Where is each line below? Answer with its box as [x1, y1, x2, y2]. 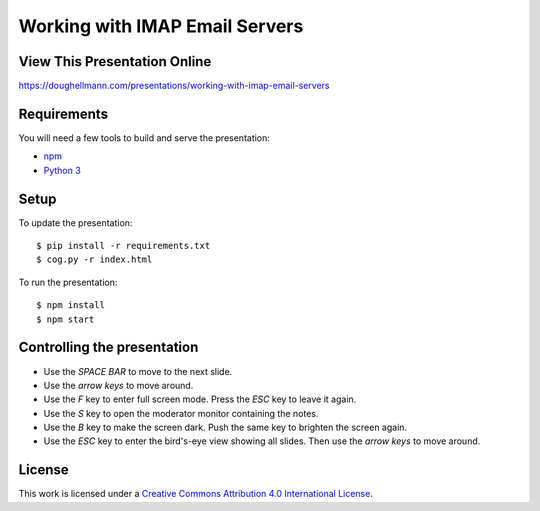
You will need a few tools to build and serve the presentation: [18, 131, 270, 144]
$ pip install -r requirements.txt [36, 240, 211, 252]
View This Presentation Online [18, 53, 212, 70]
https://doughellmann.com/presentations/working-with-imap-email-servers [18, 80, 330, 92]
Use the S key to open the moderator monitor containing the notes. [43, 407, 319, 419]
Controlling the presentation [18, 339, 199, 356]
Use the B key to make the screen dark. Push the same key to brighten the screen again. [43, 421, 408, 434]
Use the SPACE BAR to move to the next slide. [43, 365, 233, 377]
